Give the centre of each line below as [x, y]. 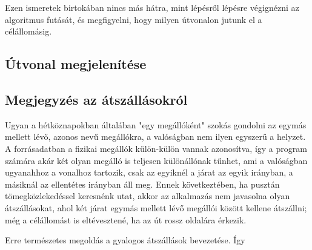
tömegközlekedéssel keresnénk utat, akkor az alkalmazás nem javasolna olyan [148, 196]
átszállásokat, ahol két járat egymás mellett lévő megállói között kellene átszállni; [156, 207]
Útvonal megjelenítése [76, 64]
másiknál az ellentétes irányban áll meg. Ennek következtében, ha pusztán [142, 184]
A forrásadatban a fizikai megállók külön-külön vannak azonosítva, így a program [156, 148]
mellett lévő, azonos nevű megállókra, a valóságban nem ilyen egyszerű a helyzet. [155, 137]
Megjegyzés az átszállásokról [96, 99]
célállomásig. [28, 31]
